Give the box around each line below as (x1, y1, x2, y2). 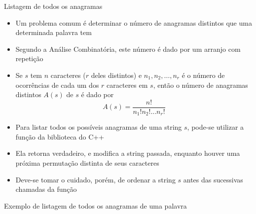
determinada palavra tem (15, 27, 92, 37)
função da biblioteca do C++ (15, 131, 105, 142)
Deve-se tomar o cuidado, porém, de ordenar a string (15, 174, 176, 184)
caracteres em (107, 79, 148, 90)
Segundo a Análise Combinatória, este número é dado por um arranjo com (15, 43, 241, 54)
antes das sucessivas (183, 174, 243, 184)
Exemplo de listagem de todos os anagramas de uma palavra (4, 200, 187, 211)
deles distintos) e (91, 70, 142, 80)
